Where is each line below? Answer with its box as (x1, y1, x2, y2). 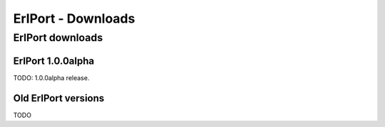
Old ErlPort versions (13, 92, 105, 104)
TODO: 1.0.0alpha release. (13, 73, 90, 82)
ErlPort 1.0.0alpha (13, 55, 95, 67)
